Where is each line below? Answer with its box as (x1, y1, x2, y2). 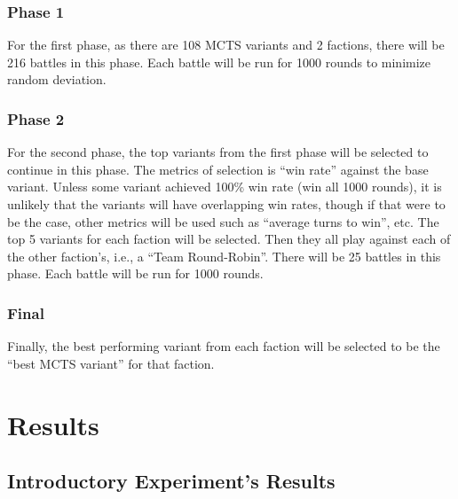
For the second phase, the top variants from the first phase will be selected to (7, 143, 429, 161)
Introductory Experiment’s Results (7, 467, 336, 495)
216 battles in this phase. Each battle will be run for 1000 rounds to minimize (7, 52, 431, 71)
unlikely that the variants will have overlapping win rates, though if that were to (7, 195, 446, 213)
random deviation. (7, 70, 107, 89)
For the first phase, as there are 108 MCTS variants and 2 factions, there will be (7, 35, 445, 54)
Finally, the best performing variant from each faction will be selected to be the (7, 337, 440, 355)
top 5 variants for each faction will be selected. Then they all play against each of (7, 230, 451, 248)
